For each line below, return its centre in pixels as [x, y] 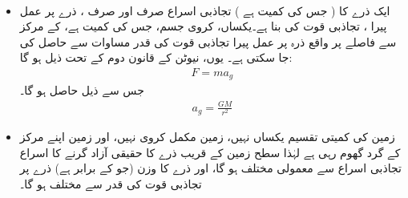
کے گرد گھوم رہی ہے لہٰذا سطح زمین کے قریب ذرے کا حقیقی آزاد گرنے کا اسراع [210, 152]
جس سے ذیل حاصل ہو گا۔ [82, 90]
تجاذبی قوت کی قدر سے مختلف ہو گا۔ [111, 183]
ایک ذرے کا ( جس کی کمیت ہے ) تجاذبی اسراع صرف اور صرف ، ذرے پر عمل [205, 10]
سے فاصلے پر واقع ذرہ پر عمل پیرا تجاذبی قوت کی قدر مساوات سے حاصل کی [208, 41]
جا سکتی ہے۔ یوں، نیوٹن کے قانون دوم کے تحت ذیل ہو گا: [156, 57]
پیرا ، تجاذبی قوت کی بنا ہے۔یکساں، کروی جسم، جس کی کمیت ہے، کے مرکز [203, 26]
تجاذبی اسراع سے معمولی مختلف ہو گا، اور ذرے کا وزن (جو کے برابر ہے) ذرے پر [210, 168]
